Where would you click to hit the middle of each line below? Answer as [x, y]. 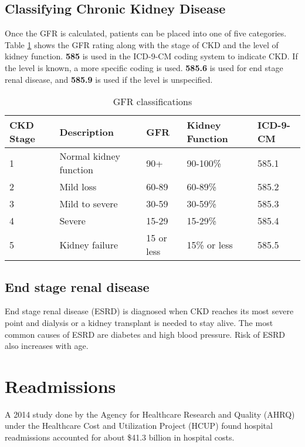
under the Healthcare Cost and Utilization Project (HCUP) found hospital [139, 426]
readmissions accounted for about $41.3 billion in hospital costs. [120, 437]
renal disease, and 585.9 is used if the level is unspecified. [109, 79]
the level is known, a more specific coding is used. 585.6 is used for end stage [144, 67]
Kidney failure [89, 244]
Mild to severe [89, 204]
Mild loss [78, 187]
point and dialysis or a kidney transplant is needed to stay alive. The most [139, 322]
